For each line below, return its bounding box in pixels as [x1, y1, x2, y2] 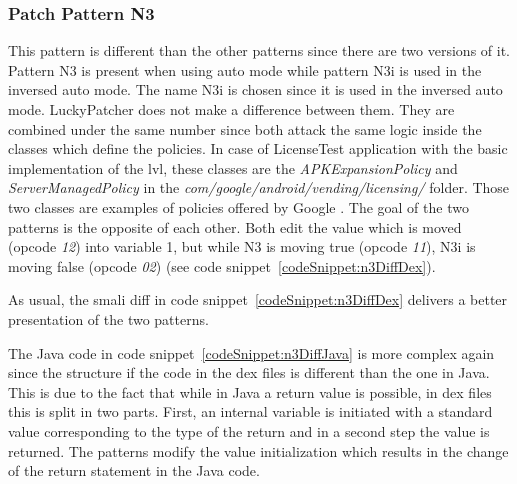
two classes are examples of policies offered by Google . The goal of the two [8, 196, 469, 217]
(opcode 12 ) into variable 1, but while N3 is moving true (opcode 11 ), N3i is [8, 236, 476, 257]
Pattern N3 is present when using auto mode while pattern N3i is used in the [8, 59, 482, 80]
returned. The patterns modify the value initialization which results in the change [8, 440, 509, 461]
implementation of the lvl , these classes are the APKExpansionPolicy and [8, 157, 458, 178]
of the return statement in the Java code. [8, 460, 260, 481]
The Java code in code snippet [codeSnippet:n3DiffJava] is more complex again [8, 342, 495, 363]
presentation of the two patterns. [8, 308, 209, 329]
